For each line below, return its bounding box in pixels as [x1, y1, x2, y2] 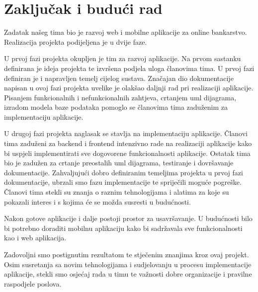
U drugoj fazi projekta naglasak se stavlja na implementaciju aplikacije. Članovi [4, 128, 248, 139]
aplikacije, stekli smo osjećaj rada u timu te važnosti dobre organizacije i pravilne [4, 269, 252, 279]
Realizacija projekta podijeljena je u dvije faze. [4, 36, 147, 47]
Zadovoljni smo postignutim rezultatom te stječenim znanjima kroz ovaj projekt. [4, 249, 249, 259]
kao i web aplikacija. [4, 232, 67, 243]
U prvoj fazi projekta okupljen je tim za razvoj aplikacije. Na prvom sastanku [4, 53, 241, 64]
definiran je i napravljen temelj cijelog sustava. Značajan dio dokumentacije [4, 73, 234, 83]
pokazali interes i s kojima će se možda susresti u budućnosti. [4, 196, 191, 207]
